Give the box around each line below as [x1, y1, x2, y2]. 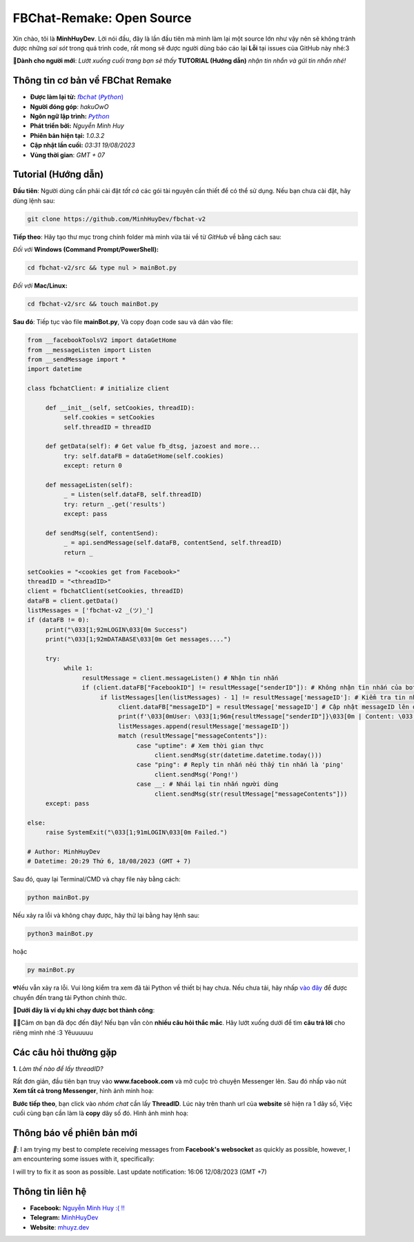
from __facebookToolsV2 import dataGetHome [27, 337, 177, 344]
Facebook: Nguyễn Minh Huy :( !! [30, 1203, 125, 1212]
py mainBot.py [27, 966, 75, 974]
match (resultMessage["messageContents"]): [118, 732, 268, 740]
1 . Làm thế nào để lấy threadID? [12, 1064, 103, 1072]
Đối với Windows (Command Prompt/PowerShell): [12, 246, 159, 254]
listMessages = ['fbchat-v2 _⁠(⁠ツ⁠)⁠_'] [27, 607, 154, 614]
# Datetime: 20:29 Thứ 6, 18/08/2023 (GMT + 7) [27, 857, 191, 865]
